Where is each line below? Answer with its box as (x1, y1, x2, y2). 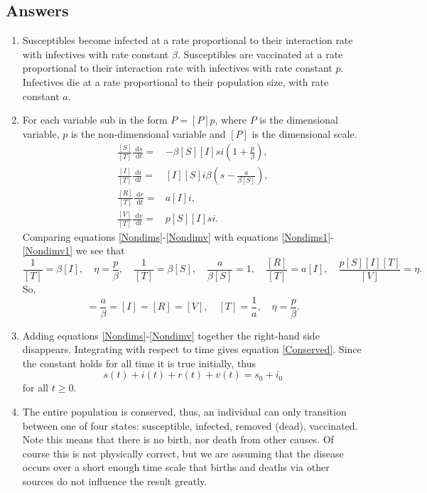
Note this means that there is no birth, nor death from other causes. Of (22, 432, 334, 447)
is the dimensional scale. (252, 126, 357, 141)
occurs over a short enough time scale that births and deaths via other (22, 460, 330, 475)
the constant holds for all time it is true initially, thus (22, 355, 256, 370)
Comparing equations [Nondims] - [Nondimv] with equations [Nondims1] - (22, 229, 334, 244)
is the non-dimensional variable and (70, 126, 226, 141)
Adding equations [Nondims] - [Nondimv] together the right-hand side (22, 327, 320, 342)
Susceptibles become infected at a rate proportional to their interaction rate (22, 33, 353, 48)
